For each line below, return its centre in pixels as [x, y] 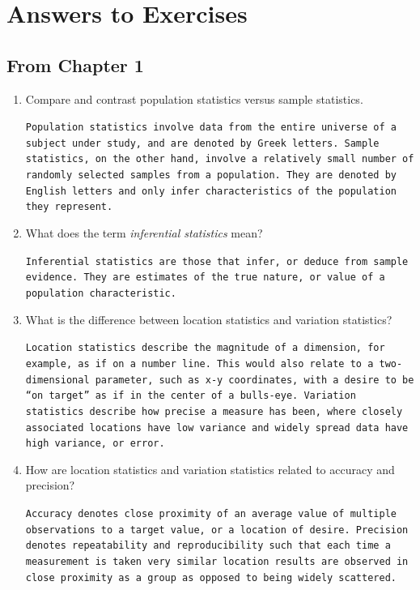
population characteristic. [101, 294]
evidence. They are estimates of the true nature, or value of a [205, 278]
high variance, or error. [95, 444]
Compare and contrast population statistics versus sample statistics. [194, 98]
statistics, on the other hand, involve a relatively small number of [220, 159]
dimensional [57, 380]
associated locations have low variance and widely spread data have [217, 428]
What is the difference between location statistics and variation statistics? [209, 319]
